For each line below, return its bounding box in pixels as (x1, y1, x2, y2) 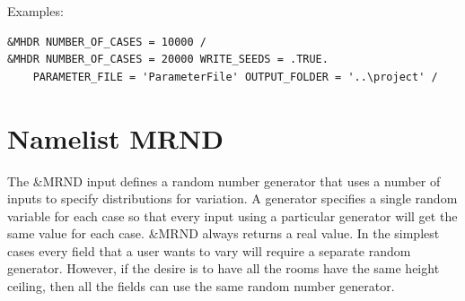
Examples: (7, 2, 64, 20)
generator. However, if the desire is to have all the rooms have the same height (7, 259, 440, 278)
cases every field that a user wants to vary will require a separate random (7, 241, 411, 260)
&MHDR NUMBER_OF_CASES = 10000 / (7, 35, 206, 48)
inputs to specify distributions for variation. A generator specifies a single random (7, 189, 458, 208)
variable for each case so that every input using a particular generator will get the (7, 206, 458, 225)
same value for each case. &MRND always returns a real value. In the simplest (7, 224, 440, 243)
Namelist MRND (7, 119, 224, 156)
